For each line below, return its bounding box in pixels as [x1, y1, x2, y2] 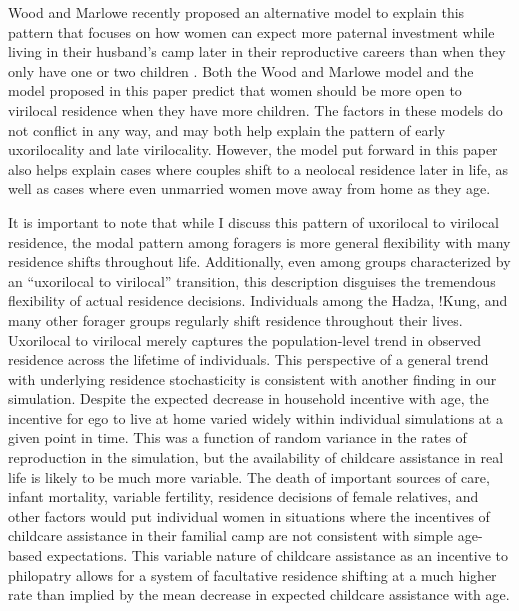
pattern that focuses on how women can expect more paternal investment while [8, 21, 495, 42]
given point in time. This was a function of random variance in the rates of [8, 427, 467, 448]
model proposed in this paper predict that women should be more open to [8, 80, 462, 101]
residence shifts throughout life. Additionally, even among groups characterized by [8, 251, 511, 272]
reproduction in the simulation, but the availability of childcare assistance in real [8, 447, 504, 468]
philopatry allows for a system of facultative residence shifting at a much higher [8, 564, 497, 585]
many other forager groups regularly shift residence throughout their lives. [8, 309, 463, 330]
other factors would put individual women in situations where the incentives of [8, 505, 490, 526]
